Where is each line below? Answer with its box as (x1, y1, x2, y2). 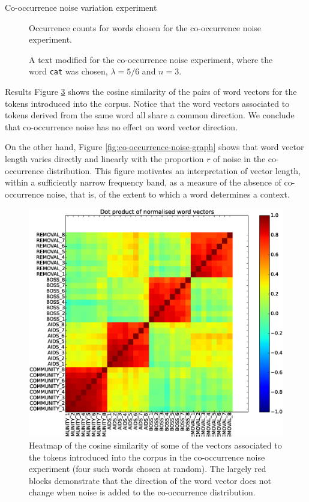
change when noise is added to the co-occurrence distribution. (29, 486, 256, 498)
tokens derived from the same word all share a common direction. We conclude (5, 109, 295, 121)
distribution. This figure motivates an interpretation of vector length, (46, 164, 301, 177)
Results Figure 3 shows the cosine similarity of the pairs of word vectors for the (5, 85, 297, 98)
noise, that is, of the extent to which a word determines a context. (46, 187, 290, 200)
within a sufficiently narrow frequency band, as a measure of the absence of (5, 176, 281, 189)
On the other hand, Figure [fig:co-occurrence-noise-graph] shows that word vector (5, 141, 304, 153)
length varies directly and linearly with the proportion (5, 153, 204, 165)
